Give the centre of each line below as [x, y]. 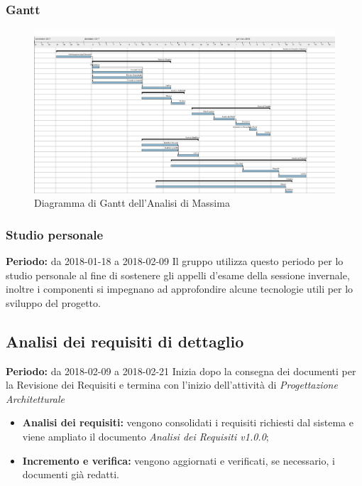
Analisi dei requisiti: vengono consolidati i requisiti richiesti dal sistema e [188, 422]
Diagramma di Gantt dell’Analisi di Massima [132, 203]
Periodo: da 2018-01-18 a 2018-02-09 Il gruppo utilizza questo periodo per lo [175, 261]
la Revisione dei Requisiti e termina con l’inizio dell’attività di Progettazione [172, 385]
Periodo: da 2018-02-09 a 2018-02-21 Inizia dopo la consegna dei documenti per [181, 371]
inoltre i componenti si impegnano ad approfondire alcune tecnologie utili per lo [180, 289]
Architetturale [35, 398]
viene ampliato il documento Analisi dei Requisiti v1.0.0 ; [146, 437]
